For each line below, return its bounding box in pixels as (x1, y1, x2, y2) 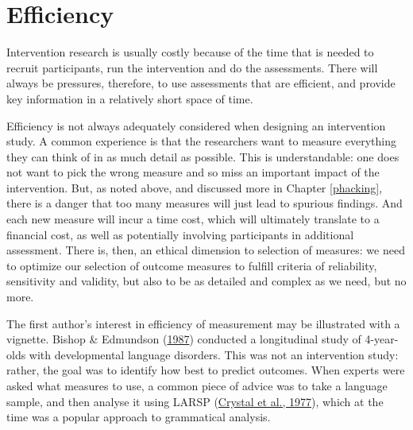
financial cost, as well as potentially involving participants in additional (6, 226, 354, 242)
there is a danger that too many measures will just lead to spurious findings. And (6, 195, 403, 211)
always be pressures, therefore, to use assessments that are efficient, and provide (6, 75, 396, 91)
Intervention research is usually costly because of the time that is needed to (6, 44, 374, 60)
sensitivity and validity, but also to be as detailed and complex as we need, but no (6, 273, 407, 289)
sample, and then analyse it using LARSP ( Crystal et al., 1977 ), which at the (6, 393, 384, 409)
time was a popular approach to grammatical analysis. (6, 409, 271, 425)
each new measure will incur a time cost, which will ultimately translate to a (6, 211, 380, 227)
